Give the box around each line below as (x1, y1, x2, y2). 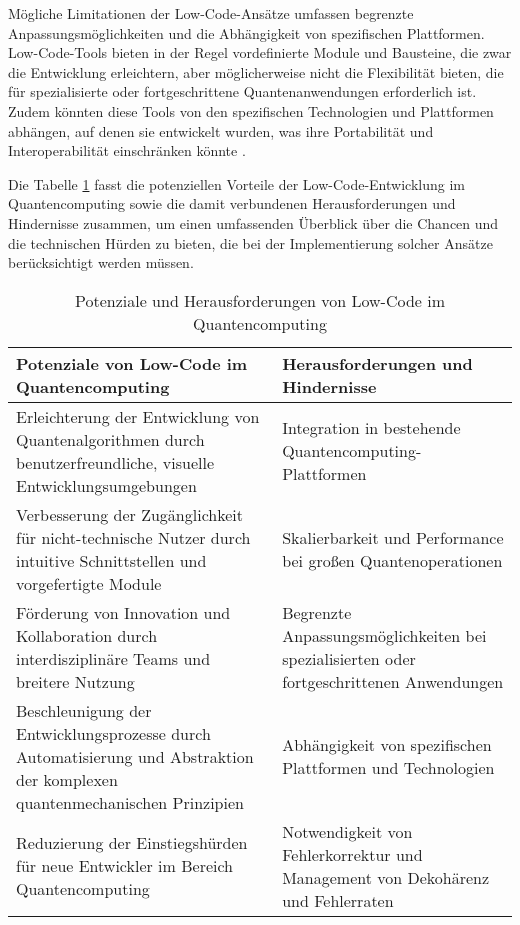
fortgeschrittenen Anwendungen (282, 669, 504, 693)
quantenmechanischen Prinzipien (16, 790, 244, 814)
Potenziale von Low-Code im (16, 351, 248, 375)
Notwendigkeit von (282, 819, 413, 843)
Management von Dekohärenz (282, 865, 490, 889)
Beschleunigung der (16, 698, 152, 722)
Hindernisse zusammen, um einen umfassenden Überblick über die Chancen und (8, 212, 499, 233)
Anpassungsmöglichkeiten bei (282, 623, 487, 647)
